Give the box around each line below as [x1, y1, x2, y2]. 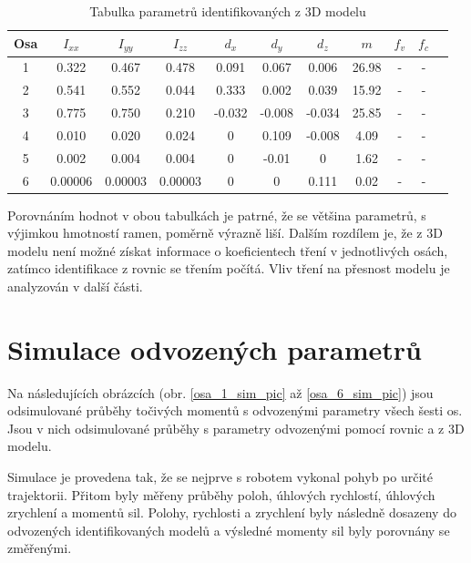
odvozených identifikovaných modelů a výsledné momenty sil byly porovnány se [7, 520, 450, 539]
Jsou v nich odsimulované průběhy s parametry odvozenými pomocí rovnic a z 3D [7, 418, 465, 437]
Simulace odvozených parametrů [7, 330, 422, 367]
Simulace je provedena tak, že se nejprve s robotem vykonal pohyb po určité [7, 467, 433, 486]
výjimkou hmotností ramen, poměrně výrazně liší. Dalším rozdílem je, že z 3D [7, 223, 443, 242]
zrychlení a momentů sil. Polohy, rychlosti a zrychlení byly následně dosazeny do [7, 503, 456, 522]
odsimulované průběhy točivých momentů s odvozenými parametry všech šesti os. [7, 401, 463, 420]
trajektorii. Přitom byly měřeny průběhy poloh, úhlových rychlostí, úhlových [7, 485, 435, 504]
